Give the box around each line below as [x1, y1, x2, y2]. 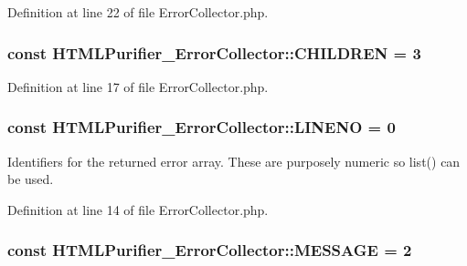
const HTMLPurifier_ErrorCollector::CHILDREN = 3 [7, 41, 421, 64]
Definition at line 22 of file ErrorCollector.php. [7, 3, 269, 21]
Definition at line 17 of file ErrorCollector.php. [7, 77, 269, 96]
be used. [7, 169, 54, 189]
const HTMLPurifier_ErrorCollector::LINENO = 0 [7, 116, 396, 138]
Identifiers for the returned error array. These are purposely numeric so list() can [7, 151, 461, 170]
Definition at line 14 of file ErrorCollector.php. [7, 199, 269, 219]
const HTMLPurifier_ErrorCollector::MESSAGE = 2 [7, 239, 412, 261]
